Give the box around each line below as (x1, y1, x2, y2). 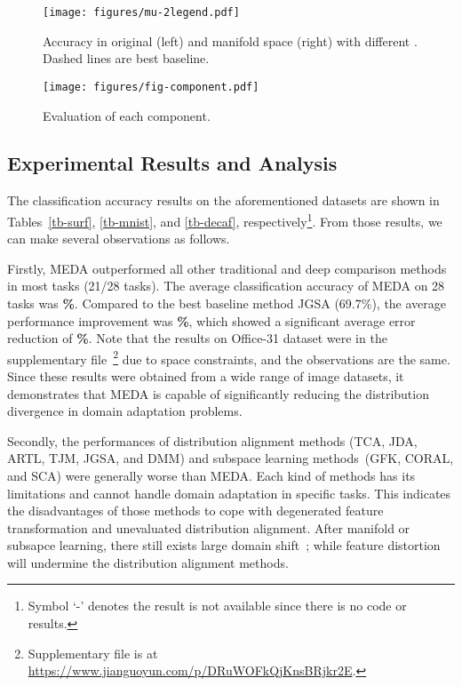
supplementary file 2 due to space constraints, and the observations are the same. (7, 347, 450, 368)
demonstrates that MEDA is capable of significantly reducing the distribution (7, 384, 429, 403)
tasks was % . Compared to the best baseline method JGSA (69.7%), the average (7, 293, 447, 312)
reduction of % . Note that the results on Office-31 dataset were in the (7, 329, 387, 347)
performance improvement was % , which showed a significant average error (7, 311, 416, 330)
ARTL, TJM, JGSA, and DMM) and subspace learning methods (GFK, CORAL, (7, 449, 454, 467)
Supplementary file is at (28, 643, 158, 662)
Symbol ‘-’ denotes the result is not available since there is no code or (28, 596, 407, 615)
